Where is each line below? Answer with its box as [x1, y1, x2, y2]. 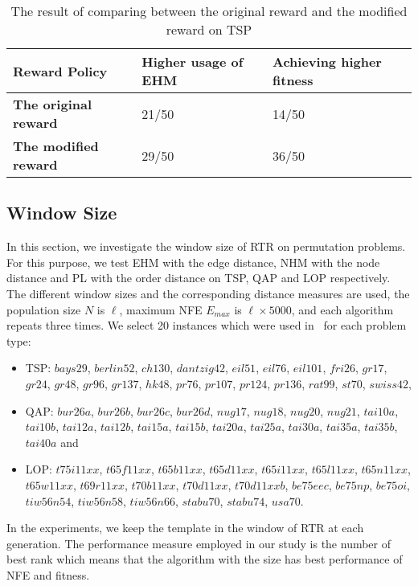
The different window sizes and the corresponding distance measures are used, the [6, 285, 410, 301]
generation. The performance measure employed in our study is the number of [6, 535, 391, 551]
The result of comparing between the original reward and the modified [10, 2, 408, 20]
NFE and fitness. [6, 566, 90, 583]
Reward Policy [13, 61, 108, 80]
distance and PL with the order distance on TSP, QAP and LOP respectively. [6, 269, 391, 286]
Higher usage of [141, 52, 244, 71]
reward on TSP [166, 20, 252, 39]
